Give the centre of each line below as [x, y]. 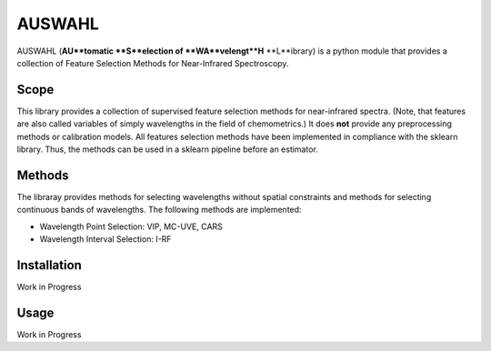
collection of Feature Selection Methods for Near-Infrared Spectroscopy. [153, 63]
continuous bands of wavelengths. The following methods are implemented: [159, 210]
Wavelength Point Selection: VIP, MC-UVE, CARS [131, 226]
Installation [49, 265]
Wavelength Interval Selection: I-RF [105, 239]
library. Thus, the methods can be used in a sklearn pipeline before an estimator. [167, 149]
